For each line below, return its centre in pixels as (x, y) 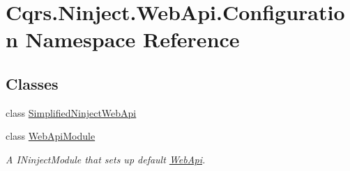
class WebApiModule (51, 136)
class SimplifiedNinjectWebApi (71, 112)
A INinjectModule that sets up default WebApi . (106, 159)
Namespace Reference (132, 39)
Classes (32, 83)
